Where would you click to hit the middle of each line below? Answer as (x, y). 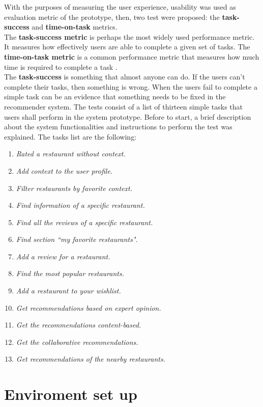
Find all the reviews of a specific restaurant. (84, 222)
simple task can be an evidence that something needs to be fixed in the (115, 97)
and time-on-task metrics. (75, 27)
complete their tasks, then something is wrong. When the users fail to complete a (131, 86)
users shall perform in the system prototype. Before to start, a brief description (128, 116)
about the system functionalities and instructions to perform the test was (118, 127)
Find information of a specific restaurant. (80, 205)
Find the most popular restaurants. (70, 273)
